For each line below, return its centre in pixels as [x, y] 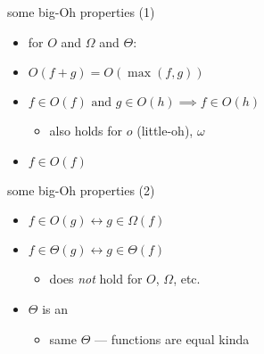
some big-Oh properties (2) [81, 189]
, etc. [187, 279]
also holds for [86, 131]
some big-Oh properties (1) [81, 12]
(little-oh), [165, 131]
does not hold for [96, 279]
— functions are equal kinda [172, 338]
